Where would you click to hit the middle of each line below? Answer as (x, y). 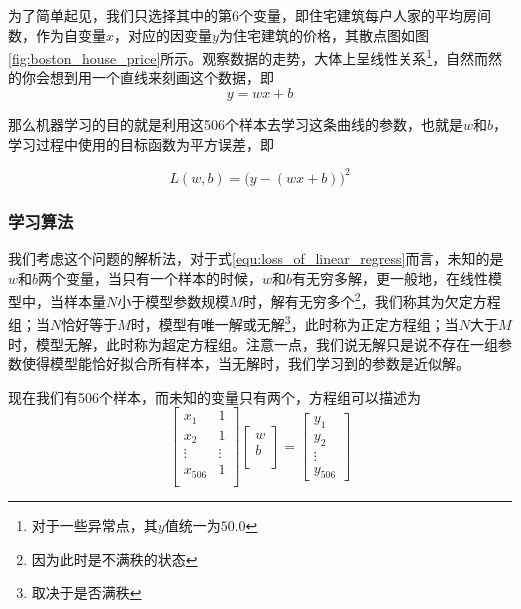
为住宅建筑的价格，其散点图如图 (323, 34)
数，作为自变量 (57, 34)
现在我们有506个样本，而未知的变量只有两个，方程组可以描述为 (214, 396)
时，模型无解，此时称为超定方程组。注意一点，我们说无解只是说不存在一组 (253, 343)
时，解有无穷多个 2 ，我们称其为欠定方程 (371, 299)
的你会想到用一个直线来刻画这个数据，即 (141, 77)
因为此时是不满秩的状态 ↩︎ (114, 558)
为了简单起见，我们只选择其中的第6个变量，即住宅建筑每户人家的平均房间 (249, 15)
